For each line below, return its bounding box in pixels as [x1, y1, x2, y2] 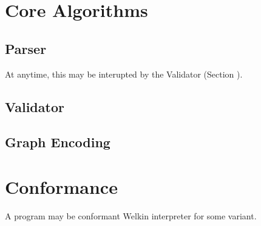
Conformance [5, 174, 118, 199]
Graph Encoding [5, 133, 110, 151]
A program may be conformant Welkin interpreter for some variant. [5, 209, 257, 222]
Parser [5, 39, 47, 58]
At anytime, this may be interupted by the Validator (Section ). [5, 67, 243, 80]
